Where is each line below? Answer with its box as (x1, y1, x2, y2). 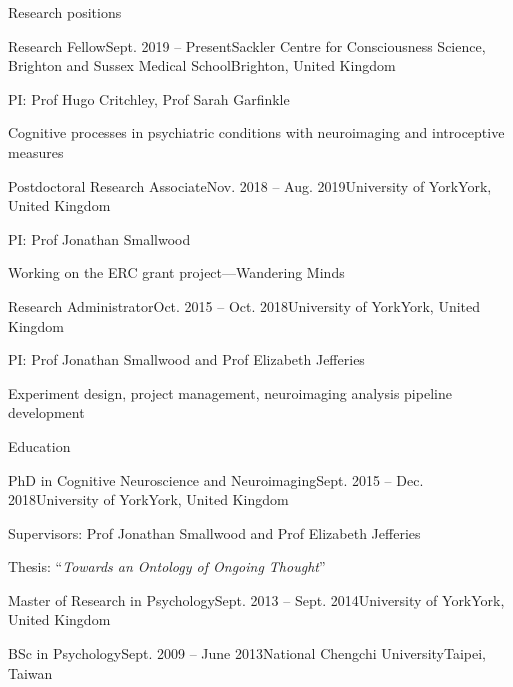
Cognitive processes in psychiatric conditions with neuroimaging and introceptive (8, 122, 505, 143)
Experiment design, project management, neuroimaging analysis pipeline (8, 382, 452, 403)
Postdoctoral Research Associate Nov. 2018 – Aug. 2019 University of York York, (8, 175, 492, 196)
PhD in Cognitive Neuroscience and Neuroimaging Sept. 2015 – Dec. (8, 469, 424, 490)
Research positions (8, 2, 122, 22)
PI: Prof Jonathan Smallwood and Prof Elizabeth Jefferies (8, 349, 365, 370)
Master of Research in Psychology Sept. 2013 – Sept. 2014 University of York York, (8, 589, 505, 610)
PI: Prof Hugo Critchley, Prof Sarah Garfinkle (8, 88, 290, 109)
